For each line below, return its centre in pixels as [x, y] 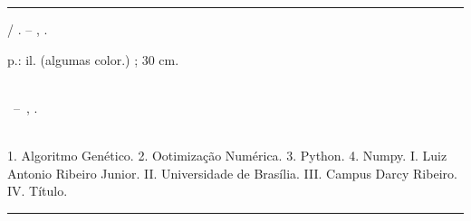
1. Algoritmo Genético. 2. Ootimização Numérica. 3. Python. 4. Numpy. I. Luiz [227, 155]
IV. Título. [38, 191]
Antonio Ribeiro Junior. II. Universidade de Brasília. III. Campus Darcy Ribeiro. [232, 173]
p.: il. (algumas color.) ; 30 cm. [93, 59]
